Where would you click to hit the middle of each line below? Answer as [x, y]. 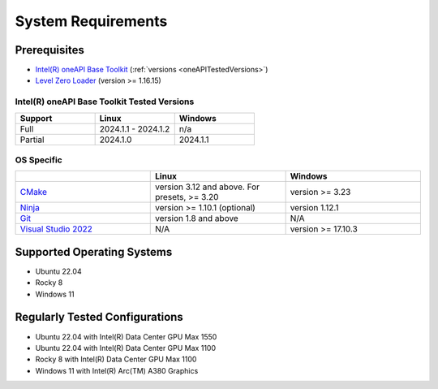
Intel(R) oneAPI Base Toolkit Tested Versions [105, 102]
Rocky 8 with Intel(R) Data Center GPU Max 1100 [116, 359]
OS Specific [39, 160]
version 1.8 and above [197, 218]
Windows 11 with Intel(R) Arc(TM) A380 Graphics [117, 370]
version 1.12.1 [315, 208]
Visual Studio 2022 [56, 229]
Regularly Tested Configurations [99, 317]
